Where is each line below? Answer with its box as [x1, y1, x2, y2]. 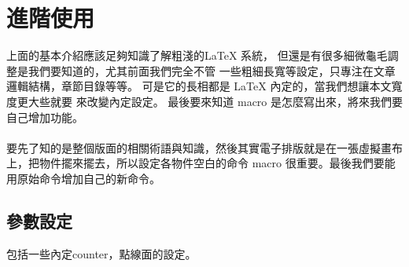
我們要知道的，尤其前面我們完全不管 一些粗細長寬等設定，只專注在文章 [28, 62, 396, 79]
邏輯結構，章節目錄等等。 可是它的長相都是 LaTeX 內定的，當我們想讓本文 [6, 78, 392, 94]
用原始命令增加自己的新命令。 [6, 170, 160, 186]
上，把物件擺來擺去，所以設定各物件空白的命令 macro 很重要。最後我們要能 [6, 155, 396, 171]
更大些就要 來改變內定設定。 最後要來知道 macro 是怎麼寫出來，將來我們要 [17, 93, 403, 109]
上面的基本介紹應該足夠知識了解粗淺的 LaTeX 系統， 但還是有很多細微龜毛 [6, 47, 388, 64]
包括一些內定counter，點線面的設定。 [6, 245, 197, 262]
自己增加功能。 [6, 108, 83, 125]
